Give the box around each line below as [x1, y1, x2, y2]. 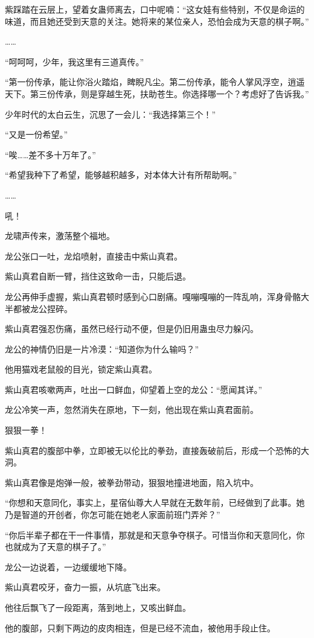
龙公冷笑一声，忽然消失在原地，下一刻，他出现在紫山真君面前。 [5, 403, 258, 416]
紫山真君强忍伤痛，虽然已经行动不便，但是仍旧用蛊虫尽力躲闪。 [5, 322, 258, 335]
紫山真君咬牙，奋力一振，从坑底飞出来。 [5, 581, 165, 593]
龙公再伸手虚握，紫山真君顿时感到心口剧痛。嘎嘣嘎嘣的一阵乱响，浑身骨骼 [5, 290, 301, 302]
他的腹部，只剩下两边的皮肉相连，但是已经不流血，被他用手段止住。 [5, 621, 275, 634]
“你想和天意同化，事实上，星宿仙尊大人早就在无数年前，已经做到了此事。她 [5, 496, 305, 509]
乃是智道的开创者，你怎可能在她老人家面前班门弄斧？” [5, 508, 220, 521]
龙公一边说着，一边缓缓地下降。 [5, 560, 132, 573]
